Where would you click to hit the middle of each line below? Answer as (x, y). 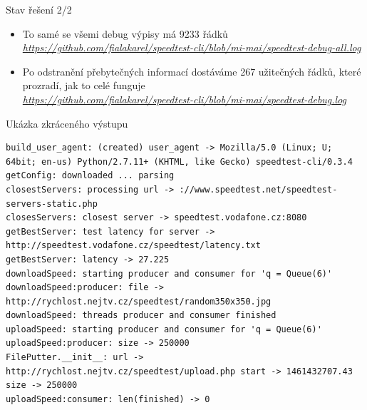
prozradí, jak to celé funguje (84, 85)
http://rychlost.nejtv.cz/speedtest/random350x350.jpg (139, 301)
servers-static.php (52, 204)
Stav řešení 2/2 (39, 9)
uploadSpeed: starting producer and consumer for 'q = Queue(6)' (164, 329)
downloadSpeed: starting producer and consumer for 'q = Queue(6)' (169, 273)
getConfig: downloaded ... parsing (90, 176)
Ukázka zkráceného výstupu (67, 123)
